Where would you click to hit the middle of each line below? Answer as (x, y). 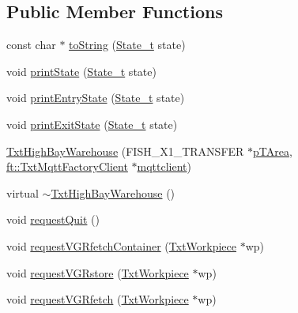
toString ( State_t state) (127, 45)
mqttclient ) (164, 166)
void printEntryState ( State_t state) (96, 98)
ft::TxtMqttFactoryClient (67, 166)
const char (31, 45)
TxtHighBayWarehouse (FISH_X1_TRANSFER (125, 151)
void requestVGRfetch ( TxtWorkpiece (98, 299)
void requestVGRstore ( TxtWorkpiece (98, 272)
